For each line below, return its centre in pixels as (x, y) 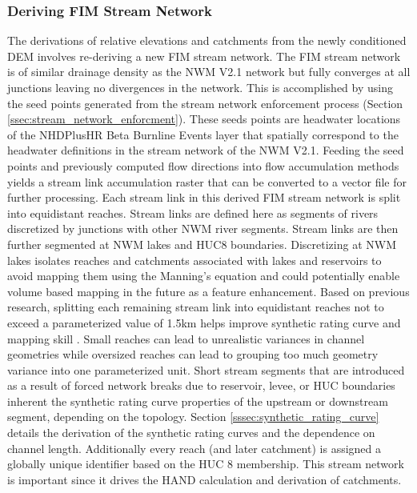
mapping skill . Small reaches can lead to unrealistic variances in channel (186, 338)
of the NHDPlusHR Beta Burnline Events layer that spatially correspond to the (203, 134)
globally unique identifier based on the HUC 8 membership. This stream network (206, 464)
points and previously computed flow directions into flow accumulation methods (203, 165)
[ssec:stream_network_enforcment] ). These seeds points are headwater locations (204, 119)
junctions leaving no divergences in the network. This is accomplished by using (200, 87)
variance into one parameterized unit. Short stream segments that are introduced (206, 369)
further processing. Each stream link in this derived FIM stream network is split (204, 197)
